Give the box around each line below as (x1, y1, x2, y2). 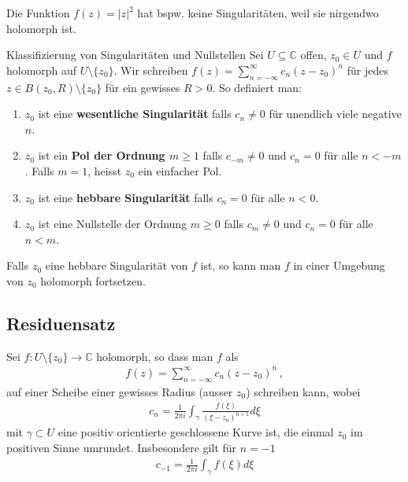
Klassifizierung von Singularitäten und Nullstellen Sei (6, 46, 264, 63)
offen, (300, 46, 327, 63)
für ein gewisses (105, 79, 180, 95)
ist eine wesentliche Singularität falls (38, 105, 232, 122)
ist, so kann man (200, 257, 281, 274)
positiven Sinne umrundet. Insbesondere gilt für (6, 440, 237, 456)
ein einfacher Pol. (138, 162, 222, 178)
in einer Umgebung (293, 257, 385, 274)
